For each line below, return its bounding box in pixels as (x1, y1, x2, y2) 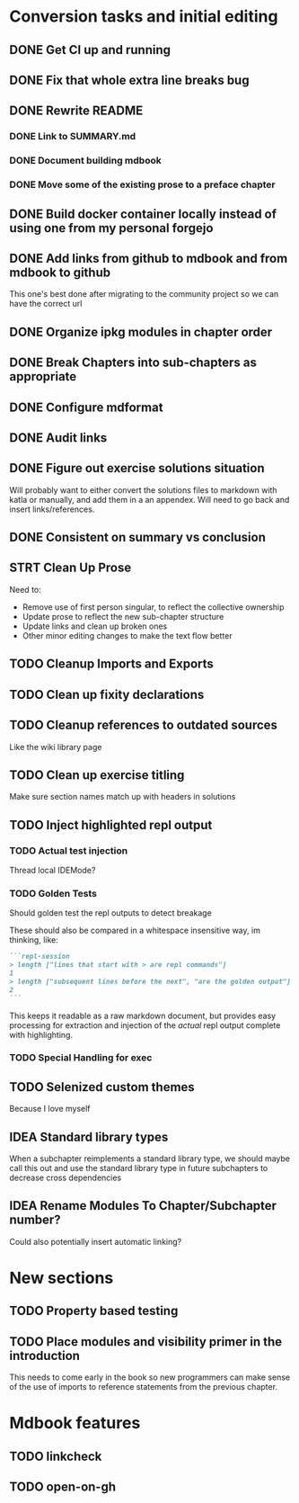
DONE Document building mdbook (9, 155, 162, 167)
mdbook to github (9, 264, 110, 280)
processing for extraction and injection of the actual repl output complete (9, 1019, 281, 1031)
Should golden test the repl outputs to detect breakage (9, 908, 213, 918)
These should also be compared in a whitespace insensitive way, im (9, 925, 260, 936)
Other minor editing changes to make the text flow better (22, 630, 233, 640)
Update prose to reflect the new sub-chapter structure (22, 611, 224, 622)
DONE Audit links (9, 430, 108, 445)
